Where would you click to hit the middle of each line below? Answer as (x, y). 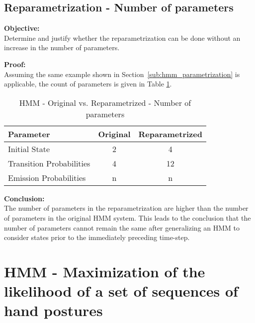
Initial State (29, 149)
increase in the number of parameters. (62, 47)
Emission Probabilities (47, 177)
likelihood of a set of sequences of (121, 291)
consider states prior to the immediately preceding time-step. (97, 237)
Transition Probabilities (49, 163)
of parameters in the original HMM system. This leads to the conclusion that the (127, 217)
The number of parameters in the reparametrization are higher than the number (126, 208)
